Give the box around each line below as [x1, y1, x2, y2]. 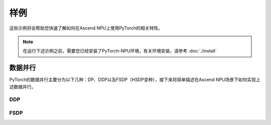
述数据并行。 [9, 83, 36, 89]
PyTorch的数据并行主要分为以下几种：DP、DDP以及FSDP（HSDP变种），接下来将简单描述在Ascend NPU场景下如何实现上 [9, 76, 260, 82]
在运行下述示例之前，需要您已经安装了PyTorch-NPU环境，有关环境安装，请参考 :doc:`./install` [23, 48, 217, 54]
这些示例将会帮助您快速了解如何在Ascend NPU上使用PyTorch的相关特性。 [9, 25, 163, 31]
